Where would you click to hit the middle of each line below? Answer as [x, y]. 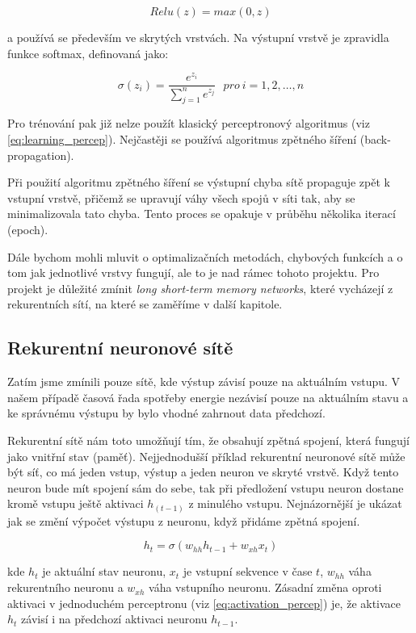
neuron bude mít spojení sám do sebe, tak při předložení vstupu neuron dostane [206, 487]
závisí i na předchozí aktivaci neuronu [114, 619]
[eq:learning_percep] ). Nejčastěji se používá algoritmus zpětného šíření [182, 139]
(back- [375, 139]
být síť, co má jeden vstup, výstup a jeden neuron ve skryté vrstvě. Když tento [203, 472]
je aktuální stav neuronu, [104, 571]
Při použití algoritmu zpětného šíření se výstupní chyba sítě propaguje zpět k [199, 182]
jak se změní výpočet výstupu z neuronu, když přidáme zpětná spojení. [184, 520]
